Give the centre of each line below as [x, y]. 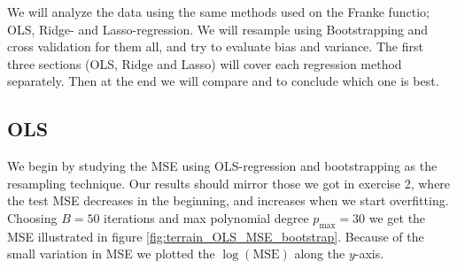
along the [320, 254]
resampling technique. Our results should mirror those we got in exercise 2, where [229, 183]
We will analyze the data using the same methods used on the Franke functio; [218, 12]
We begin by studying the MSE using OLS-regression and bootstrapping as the [222, 166]
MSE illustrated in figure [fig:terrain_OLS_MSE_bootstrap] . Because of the [216, 236]
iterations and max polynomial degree [206, 217]
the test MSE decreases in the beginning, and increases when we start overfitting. [228, 200]
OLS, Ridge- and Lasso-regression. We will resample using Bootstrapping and [218, 29]
